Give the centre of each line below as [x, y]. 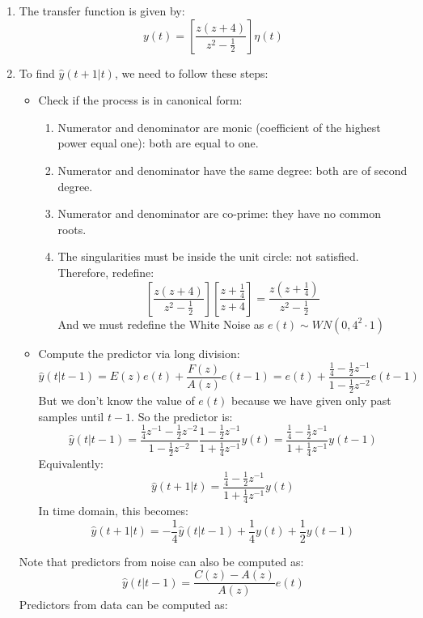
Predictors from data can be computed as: [123, 605]
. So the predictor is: [182, 416]
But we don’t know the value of [116, 401]
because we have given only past [311, 401]
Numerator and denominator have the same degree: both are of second [233, 170]
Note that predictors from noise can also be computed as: [161, 561]
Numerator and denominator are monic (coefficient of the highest [219, 127]
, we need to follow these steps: [191, 72]
